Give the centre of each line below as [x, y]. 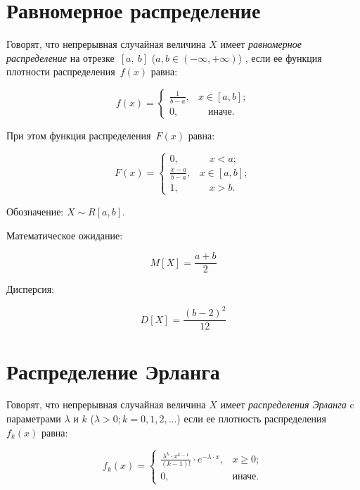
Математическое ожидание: [65, 235]
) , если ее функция [280, 57]
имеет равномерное [261, 44]
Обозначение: [35, 211]
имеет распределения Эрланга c [287, 404]
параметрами [34, 419]
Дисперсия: [30, 289]
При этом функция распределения [79, 135]
